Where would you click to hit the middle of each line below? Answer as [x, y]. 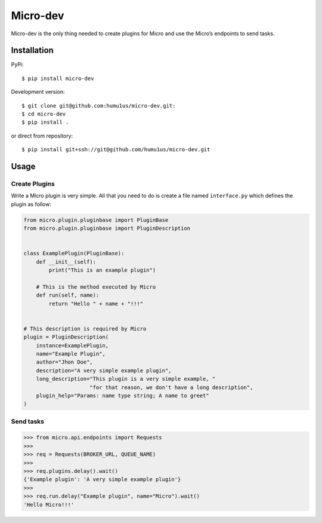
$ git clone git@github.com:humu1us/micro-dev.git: [99, 105]
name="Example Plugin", [71, 354]
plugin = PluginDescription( [66, 337]
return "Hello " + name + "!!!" [96, 304]
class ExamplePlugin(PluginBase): [74, 253]
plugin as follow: [31, 204]
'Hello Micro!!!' [49, 504]
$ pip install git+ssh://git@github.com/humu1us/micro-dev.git [116, 150]
